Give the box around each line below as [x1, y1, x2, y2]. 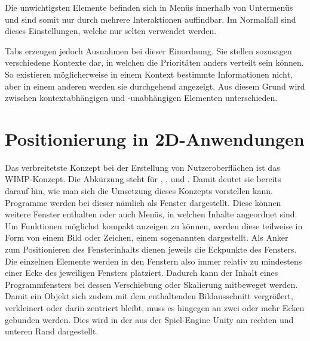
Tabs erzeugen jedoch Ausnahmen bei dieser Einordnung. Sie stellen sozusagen [5, 44, 292, 57]
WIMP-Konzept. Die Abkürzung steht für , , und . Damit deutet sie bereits [5, 173, 281, 185]
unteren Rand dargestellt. [5, 325, 99, 337]
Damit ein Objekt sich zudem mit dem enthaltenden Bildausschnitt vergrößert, [5, 290, 293, 302]
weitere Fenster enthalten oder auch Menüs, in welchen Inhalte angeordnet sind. [5, 208, 297, 220]
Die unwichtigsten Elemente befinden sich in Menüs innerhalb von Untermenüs [5, 1, 293, 13]
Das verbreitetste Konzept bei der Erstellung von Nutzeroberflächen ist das [5, 161, 280, 173]
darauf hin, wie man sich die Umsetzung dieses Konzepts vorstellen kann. [5, 185, 273, 197]
